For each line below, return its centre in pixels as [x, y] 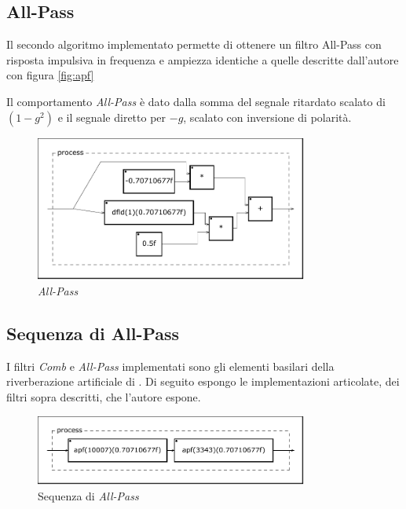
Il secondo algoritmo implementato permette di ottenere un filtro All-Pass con [194, 44]
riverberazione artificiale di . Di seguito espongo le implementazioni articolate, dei [203, 381]
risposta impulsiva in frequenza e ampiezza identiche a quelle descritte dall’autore [203, 59]
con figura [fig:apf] [50, 75]
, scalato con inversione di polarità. [267, 117]
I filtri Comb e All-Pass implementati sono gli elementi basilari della [170, 366]
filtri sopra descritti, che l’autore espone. [104, 396]
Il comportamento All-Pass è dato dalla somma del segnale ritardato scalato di [196, 101]
